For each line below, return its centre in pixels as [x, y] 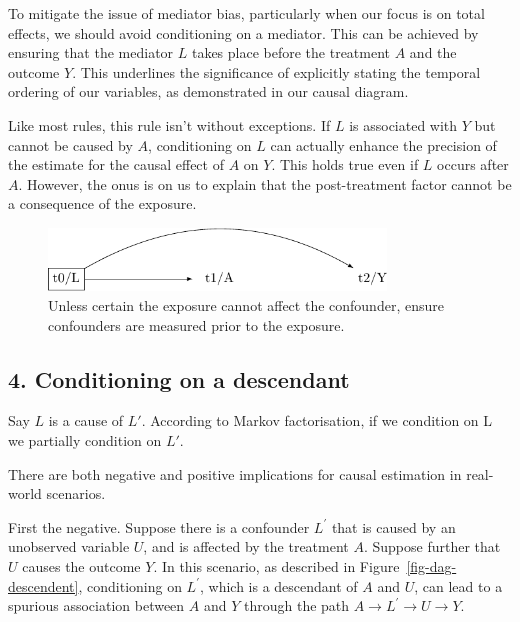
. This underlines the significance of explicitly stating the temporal [276, 71]
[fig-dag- [431, 566]
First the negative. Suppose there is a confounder [159, 526]
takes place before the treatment [291, 52]
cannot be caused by [70, 144]
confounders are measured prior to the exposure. [196, 324]
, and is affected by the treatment [246, 546]
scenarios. [76, 493]
